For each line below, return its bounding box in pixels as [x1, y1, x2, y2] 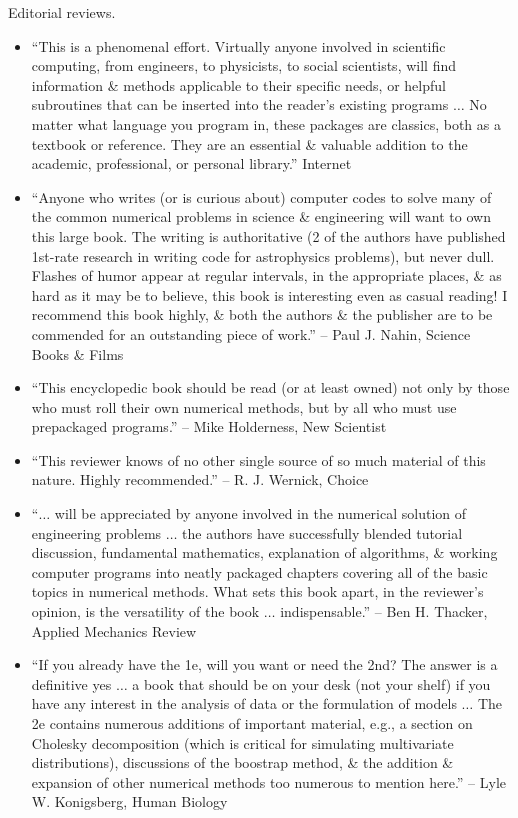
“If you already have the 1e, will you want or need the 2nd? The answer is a [31, 654, 498, 675]
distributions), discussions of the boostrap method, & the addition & [31, 752, 454, 773]
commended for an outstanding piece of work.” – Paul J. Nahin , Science [31, 323, 471, 344]
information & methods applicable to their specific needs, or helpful [31, 74, 446, 95]
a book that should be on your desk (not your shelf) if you [132, 673, 491, 694]
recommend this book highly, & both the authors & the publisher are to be [31, 304, 493, 325]
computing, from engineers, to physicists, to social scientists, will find [31, 55, 456, 76]
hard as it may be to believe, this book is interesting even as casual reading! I [31, 284, 508, 305]
